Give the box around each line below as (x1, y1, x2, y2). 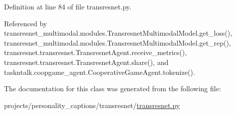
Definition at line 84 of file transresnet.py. (4, 1, 132, 11)
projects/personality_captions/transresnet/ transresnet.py (4, 100, 180, 110)
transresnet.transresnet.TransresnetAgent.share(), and (4, 57, 169, 67)
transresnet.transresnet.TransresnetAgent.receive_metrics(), (4, 47, 187, 57)
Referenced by (4, 18, 47, 28)
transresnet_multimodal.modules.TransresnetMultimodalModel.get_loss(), (4, 28, 233, 38)
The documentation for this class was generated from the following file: (4, 83, 221, 94)
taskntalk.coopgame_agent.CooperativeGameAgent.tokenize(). (4, 66, 195, 77)
